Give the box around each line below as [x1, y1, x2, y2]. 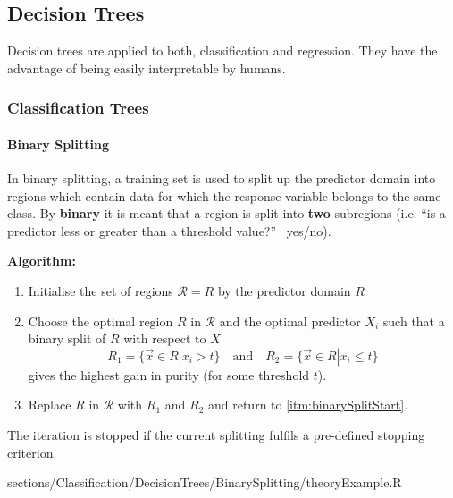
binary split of [28, 329, 106, 348]
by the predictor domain [217, 282, 351, 300]
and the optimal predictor [219, 311, 361, 330]
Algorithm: [7, 251, 76, 270]
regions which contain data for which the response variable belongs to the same [7, 186, 441, 205]
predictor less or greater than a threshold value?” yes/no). [7, 221, 331, 240]
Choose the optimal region [28, 311, 173, 330]
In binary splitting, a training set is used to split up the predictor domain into [7, 169, 436, 188]
